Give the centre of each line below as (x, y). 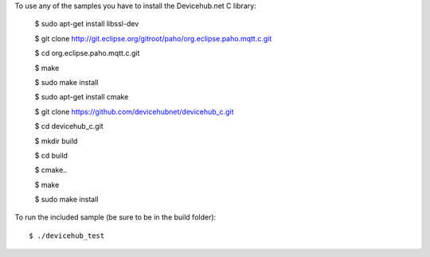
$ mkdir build (56, 141)
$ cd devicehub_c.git (69, 127)
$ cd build (51, 155)
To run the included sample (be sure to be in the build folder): (115, 217)
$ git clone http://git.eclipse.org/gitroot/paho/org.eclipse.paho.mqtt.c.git (153, 38)
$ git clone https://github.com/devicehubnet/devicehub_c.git (134, 111)
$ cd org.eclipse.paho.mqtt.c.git (87, 53)
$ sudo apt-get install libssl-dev (87, 24)
